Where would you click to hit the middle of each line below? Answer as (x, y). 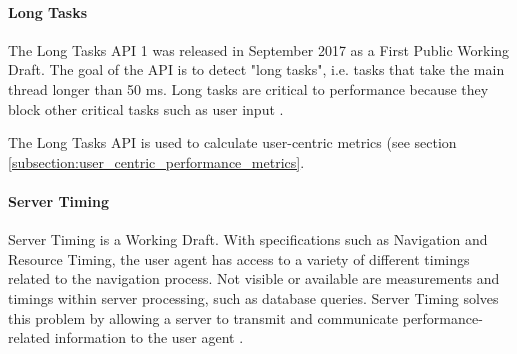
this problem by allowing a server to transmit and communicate (203, 317)
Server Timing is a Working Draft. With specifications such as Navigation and (248, 239)
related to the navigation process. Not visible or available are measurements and (254, 278)
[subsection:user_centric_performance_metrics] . (156, 161)
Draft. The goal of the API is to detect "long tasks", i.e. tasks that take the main (256, 69)
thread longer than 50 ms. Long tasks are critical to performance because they (248, 88)
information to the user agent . (149, 337)
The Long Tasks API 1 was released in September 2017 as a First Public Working (259, 49)
